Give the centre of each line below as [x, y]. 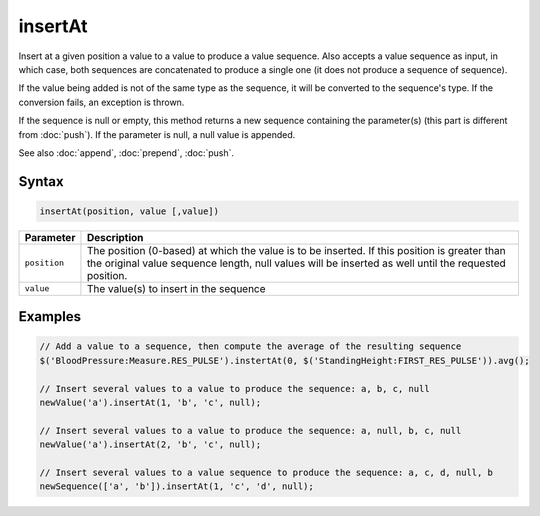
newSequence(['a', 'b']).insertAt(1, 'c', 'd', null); [176, 486]
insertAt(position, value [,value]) [129, 211]
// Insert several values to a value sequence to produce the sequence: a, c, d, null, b [266, 472]
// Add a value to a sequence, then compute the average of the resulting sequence [250, 346]
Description [115, 237]
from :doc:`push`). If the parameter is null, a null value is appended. [157, 134]
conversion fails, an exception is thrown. [101, 102]
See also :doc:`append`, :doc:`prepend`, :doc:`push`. [126, 152]
